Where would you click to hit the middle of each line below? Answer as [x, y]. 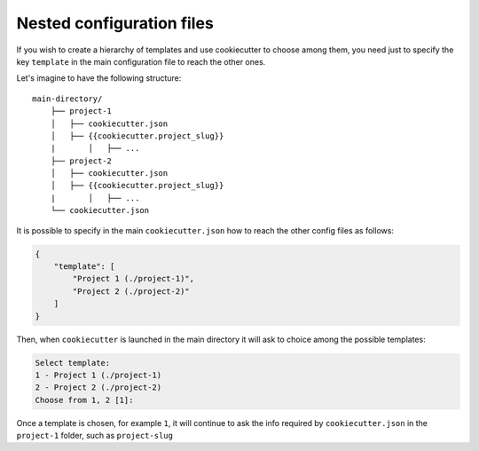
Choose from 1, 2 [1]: [84, 400]
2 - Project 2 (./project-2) [98, 388]
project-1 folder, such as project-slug [94, 436]
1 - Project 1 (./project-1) [98, 375]
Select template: [73, 363]
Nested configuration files [115, 23]
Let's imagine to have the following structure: [99, 78]
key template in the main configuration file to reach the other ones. [141, 61]
